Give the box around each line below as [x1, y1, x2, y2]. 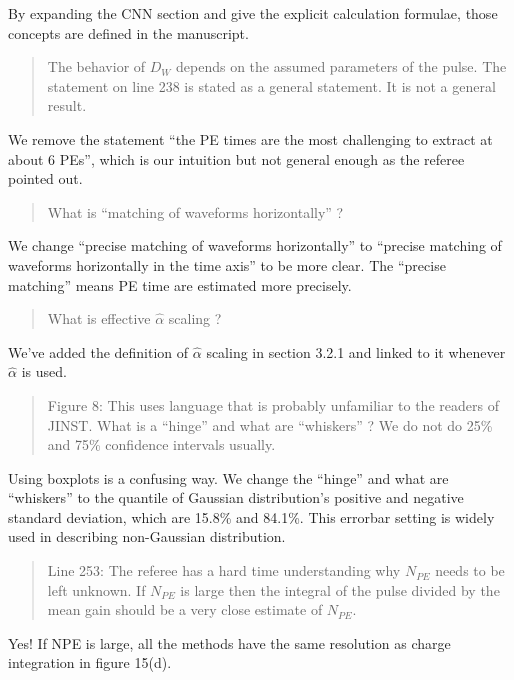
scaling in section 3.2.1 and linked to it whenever [206, 341, 506, 362]
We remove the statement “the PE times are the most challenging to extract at [8, 128, 493, 149]
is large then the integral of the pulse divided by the [180, 579, 500, 600]
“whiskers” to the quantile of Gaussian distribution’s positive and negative [8, 487, 464, 508]
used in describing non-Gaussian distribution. [8, 526, 286, 547]
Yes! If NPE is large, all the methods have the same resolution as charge [8, 632, 451, 653]
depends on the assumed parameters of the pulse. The [176, 56, 507, 77]
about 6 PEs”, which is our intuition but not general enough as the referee [8, 148, 465, 169]
